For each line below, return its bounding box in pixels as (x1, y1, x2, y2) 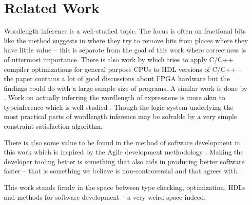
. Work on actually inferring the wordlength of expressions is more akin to (4, 92, 225, 102)
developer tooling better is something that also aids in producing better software (4, 156, 245, 166)
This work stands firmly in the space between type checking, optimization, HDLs (4, 182, 246, 192)
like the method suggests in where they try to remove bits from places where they (4, 35, 248, 45)
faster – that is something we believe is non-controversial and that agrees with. (4, 166, 239, 176)
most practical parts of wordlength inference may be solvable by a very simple (4, 111, 237, 121)
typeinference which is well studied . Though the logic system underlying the (4, 102, 233, 112)
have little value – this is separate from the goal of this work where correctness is (4, 45, 246, 55)
